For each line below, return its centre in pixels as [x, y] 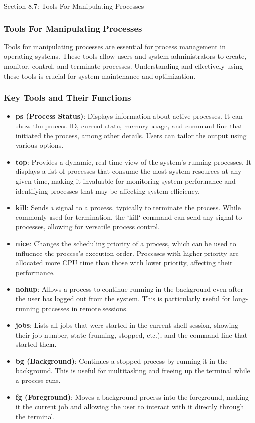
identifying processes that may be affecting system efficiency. [107, 190]
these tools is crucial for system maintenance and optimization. [100, 75]
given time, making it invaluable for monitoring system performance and [126, 181]
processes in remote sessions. [85, 308]
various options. [40, 145]
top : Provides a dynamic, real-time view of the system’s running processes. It [133, 161]
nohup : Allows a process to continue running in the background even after [129, 289]
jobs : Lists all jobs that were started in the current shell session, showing [127, 325]
